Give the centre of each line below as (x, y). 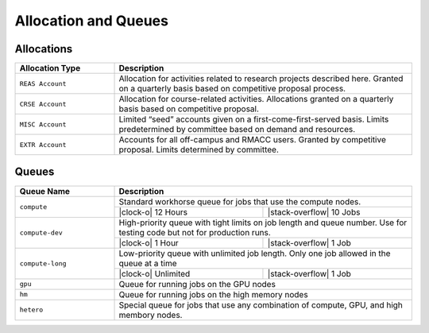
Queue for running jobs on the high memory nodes (214, 294)
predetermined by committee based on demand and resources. (237, 130)
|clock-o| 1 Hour (149, 242)
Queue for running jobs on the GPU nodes (197, 284)
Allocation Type (50, 68)
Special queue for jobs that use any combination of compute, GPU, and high (261, 304)
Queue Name (45, 191)
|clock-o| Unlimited (155, 273)
